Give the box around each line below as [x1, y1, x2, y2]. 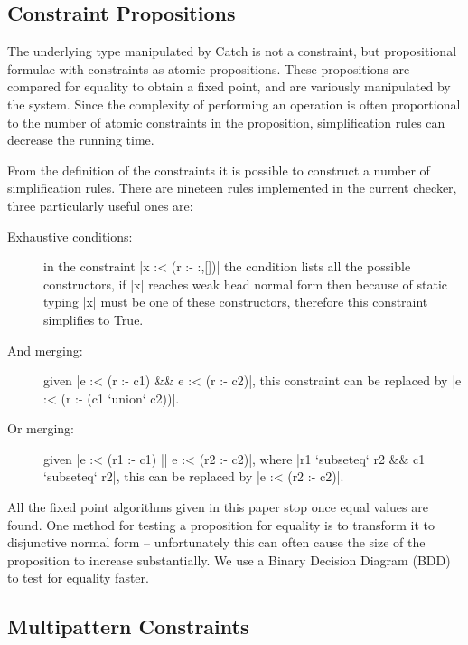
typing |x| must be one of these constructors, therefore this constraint [43, 292, 428, 311]
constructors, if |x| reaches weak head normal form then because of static [43, 274, 447, 293]
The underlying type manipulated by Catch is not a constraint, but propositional [7, 42, 457, 61]
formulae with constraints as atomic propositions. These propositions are [7, 59, 410, 78]
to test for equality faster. [7, 568, 149, 587]
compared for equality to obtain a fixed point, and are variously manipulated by [7, 77, 451, 96]
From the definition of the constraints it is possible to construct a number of [7, 160, 430, 179]
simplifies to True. [43, 309, 144, 328]
